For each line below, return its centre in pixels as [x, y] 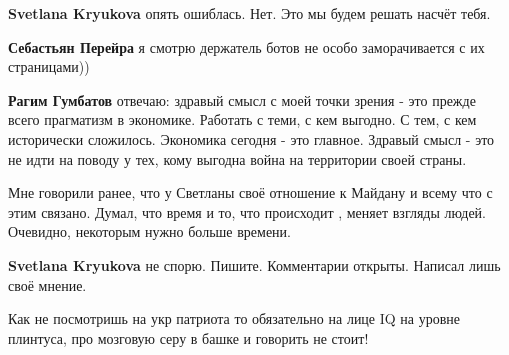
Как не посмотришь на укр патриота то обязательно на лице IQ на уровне [234, 318]
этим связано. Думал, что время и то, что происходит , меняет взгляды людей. [247, 211]
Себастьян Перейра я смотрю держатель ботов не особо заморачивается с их [246, 46]
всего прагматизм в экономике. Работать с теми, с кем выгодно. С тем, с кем [242, 119]
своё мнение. [47, 284]
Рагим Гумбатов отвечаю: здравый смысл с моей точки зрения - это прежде [242, 99]
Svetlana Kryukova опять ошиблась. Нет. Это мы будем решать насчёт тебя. [249, 13]
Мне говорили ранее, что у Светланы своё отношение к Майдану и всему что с [250, 192]
